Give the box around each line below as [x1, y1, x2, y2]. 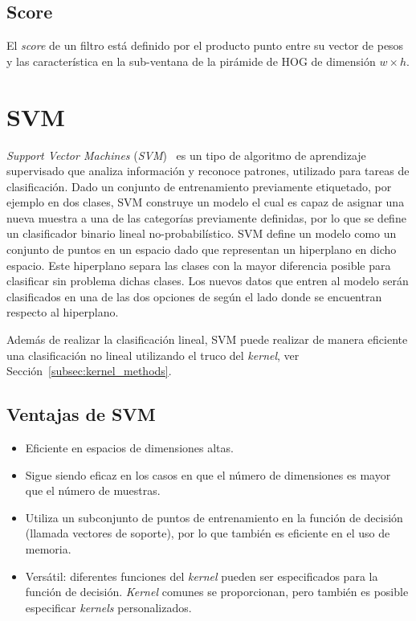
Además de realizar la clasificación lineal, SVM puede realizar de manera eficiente [6, 331, 408, 348]
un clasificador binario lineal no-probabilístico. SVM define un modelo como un [6, 225, 397, 242]
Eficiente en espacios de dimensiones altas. [25, 439, 234, 456]
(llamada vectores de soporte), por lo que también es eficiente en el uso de [25, 525, 390, 541]
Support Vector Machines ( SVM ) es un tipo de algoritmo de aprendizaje [6, 146, 366, 163]
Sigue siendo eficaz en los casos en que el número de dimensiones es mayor [25, 466, 391, 483]
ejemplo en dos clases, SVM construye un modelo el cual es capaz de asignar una [6, 194, 405, 210]
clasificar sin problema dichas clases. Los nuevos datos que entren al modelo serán [6, 272, 409, 289]
